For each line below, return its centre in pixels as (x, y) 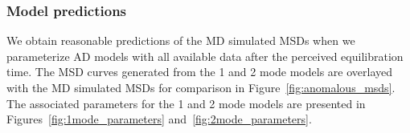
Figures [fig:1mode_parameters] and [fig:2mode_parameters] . (159, 119)
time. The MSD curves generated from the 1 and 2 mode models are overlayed (199, 72)
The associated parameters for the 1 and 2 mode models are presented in (186, 103)
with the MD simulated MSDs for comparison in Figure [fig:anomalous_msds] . (201, 87)
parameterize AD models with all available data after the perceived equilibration (205, 56)
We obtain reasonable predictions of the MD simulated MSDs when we (181, 40)
